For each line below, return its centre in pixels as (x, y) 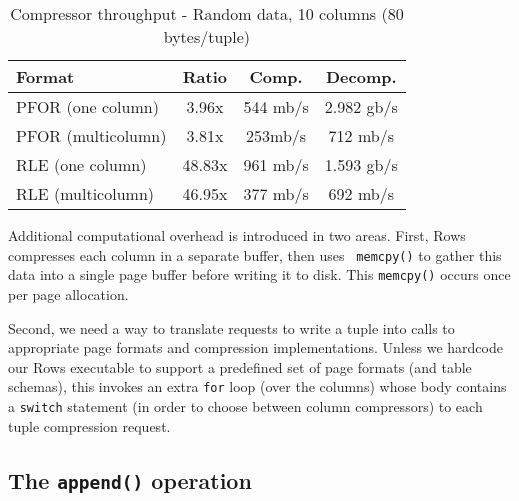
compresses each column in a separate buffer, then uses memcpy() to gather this (255, 254)
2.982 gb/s (361, 106)
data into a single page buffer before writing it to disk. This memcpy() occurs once (259, 274)
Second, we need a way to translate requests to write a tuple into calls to (231, 327)
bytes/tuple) (207, 36)
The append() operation (130, 479)
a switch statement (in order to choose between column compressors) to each (245, 405)
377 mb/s (276, 193)
